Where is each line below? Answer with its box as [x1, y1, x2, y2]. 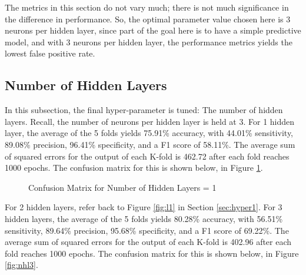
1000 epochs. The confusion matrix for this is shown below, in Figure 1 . [5, 161, 263, 174]
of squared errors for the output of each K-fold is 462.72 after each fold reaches [5, 150, 290, 162]
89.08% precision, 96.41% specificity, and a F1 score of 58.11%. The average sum [5, 138, 295, 150]
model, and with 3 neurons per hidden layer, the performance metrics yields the [5, 35, 292, 48]
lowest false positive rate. [5, 47, 95, 59]
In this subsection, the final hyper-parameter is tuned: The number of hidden [5, 104, 283, 116]
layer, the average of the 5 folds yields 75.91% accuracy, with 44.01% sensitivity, [5, 127, 294, 139]
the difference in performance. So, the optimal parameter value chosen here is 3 [5, 12, 291, 25]
